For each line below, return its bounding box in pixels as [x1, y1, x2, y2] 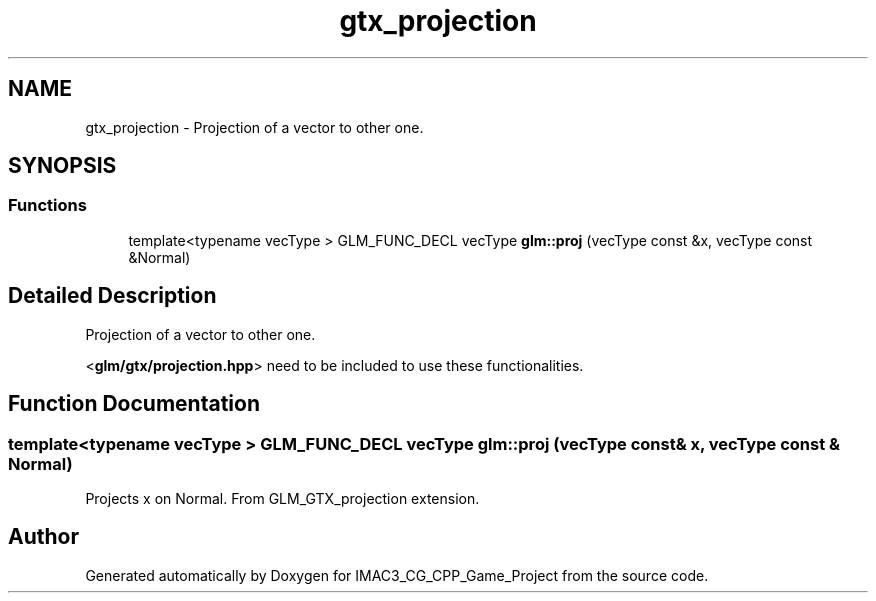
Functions [8, 195, 87, 216]
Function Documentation [8, 391, 260, 417]
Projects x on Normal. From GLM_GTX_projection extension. [85, 489, 480, 507]
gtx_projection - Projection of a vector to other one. [85, 118, 424, 136]
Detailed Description [8, 283, 217, 309]
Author [8, 524, 79, 550]
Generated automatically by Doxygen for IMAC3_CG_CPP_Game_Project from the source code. [85, 566, 709, 584]
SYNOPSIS [8, 153, 117, 179]
